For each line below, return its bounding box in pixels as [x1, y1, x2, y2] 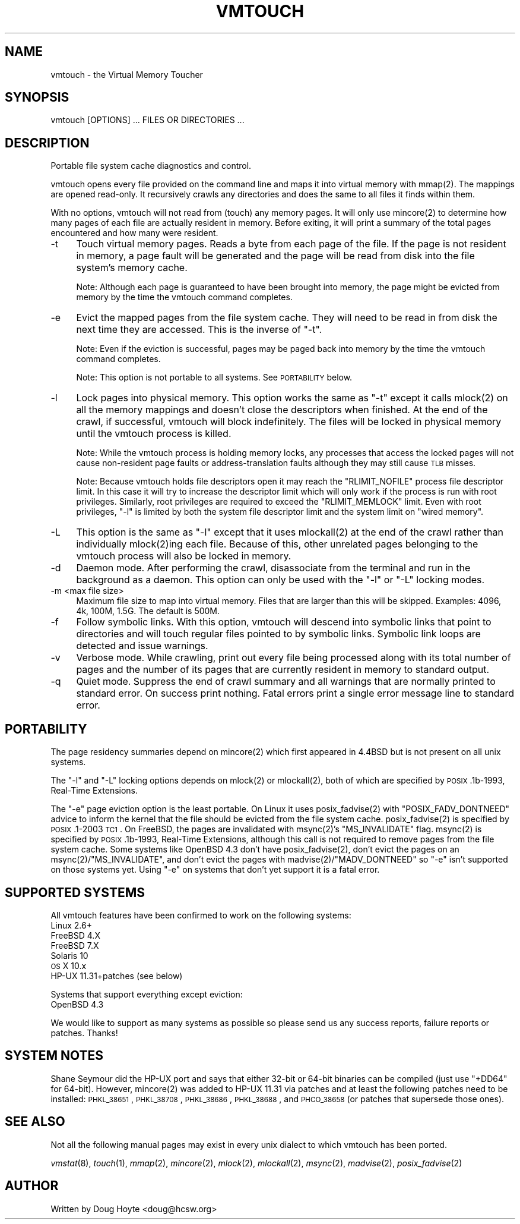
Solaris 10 [50, 950, 88, 961]
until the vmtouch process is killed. [76, 427, 232, 440]
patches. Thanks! [50, 1027, 118, 1038]
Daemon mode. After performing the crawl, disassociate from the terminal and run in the [76, 562, 471, 574]
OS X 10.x [50, 960, 87, 971]
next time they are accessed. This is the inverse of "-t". [76, 323, 322, 336]
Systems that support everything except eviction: [50, 989, 243, 999]
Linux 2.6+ [50, 920, 92, 930]
